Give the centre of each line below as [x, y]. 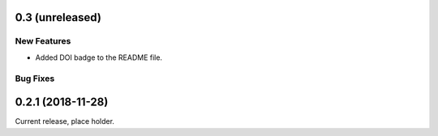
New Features [43, 41]
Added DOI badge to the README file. [99, 57]
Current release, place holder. [65, 121]
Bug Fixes [35, 79]
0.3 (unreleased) [58, 17]
